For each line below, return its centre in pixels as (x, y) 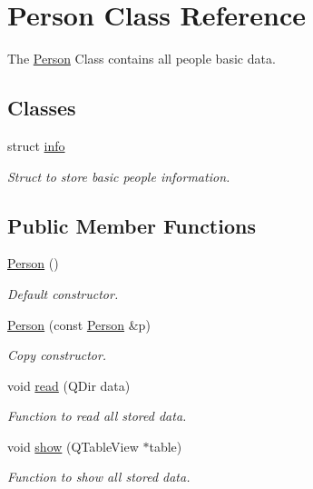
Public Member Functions (132, 225)
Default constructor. (63, 293)
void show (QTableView (73, 446)
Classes (42, 108)
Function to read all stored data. (97, 416)
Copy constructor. (57, 355)
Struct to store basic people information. (119, 176)
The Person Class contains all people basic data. (142, 59)
